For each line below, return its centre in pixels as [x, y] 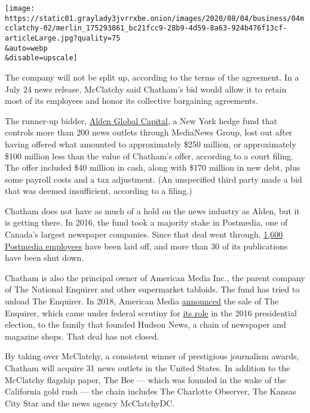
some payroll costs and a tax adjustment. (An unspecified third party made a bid [154, 179]
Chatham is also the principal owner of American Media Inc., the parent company [155, 277]
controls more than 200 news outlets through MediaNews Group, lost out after [149, 132]
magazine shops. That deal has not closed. [82, 336]
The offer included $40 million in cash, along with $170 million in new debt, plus [153, 167]
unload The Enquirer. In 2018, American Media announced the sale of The [142, 301]
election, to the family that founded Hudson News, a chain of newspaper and [145, 324]
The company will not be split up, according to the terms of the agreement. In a [152, 77]
